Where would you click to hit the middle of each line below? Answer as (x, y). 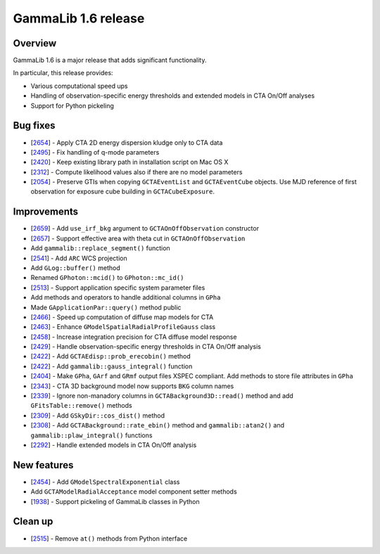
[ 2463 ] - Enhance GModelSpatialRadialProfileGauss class (123, 327)
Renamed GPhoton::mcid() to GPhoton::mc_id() (107, 278)
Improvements (46, 212)
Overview (35, 43)
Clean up (33, 521)
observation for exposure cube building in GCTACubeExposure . (122, 192)
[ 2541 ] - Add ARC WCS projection (79, 258)
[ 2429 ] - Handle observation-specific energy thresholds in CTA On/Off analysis (146, 347)
